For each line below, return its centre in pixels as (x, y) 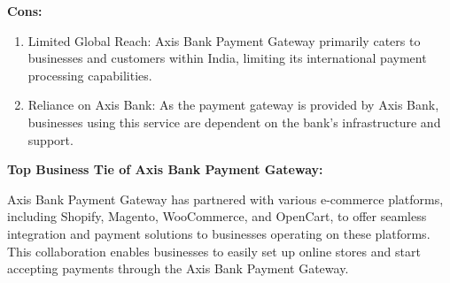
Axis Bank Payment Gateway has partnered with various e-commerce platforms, (225, 199)
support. (50, 139)
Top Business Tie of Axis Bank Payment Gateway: (165, 169)
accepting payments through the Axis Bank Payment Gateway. (178, 268)
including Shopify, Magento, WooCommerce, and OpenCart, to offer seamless (217, 216)
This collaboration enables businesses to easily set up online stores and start (214, 251)
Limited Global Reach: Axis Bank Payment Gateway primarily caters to (224, 40)
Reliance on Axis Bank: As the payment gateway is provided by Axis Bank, (233, 105)
